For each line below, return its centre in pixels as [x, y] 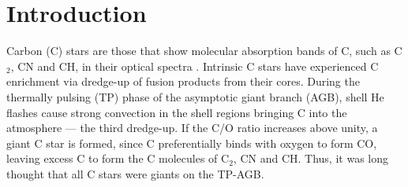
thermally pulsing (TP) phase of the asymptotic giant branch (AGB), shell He [195, 96]
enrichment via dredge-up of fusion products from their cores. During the [183, 81]
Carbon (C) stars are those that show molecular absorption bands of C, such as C [204, 51]
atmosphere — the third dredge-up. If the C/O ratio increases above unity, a [192, 128]
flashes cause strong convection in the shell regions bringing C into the [177, 112]
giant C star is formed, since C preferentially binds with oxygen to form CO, [192, 143]
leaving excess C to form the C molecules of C [118, 158]
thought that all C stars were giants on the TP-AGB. [135, 173]
